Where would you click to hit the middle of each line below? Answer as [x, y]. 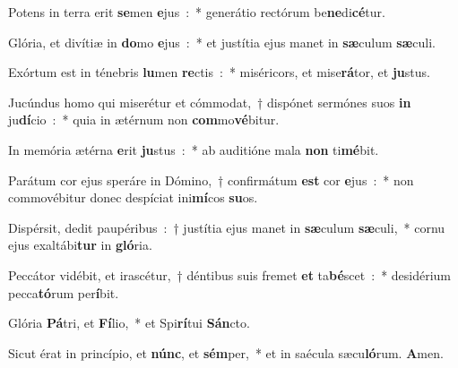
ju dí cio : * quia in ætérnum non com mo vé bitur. [144, 120]
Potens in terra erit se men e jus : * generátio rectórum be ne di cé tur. [197, 12]
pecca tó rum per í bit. [64, 292]
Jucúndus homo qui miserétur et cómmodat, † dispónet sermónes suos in [210, 102]
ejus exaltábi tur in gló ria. [80, 245]
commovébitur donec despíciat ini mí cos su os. [133, 197]
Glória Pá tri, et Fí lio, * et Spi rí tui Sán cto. [129, 323]
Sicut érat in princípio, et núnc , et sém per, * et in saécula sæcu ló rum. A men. [226, 352]
